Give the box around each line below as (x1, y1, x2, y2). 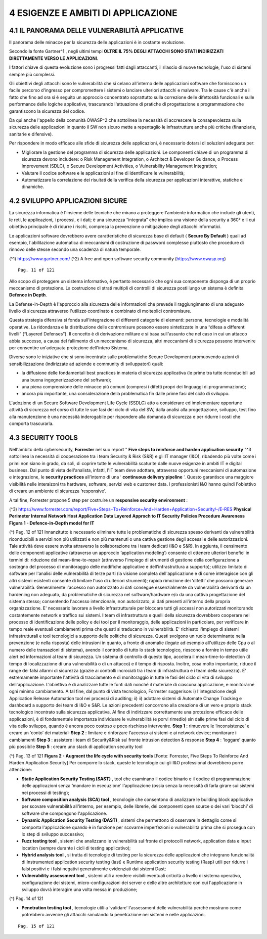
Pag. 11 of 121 (18, 267, 55, 273)
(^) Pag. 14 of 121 (9, 895, 44, 901)
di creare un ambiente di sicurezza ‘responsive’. (9, 488, 106, 494)
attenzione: (9, 767, 32, 773)
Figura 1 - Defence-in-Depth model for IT (9, 520, 94, 526)
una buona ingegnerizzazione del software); (21, 376, 112, 383)
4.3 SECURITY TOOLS (9, 433, 78, 442)
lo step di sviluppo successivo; (21, 831, 85, 837)
